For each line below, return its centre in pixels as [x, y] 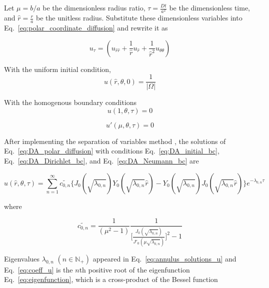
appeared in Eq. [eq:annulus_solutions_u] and [164, 258]
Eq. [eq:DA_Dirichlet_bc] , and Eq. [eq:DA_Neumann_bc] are [101, 160]
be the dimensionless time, [209, 7]
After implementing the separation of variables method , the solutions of [115, 141]
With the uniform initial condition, [57, 69]
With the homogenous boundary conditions [70, 102]
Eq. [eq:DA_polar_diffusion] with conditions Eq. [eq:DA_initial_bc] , [112, 151]
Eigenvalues [22, 258]
